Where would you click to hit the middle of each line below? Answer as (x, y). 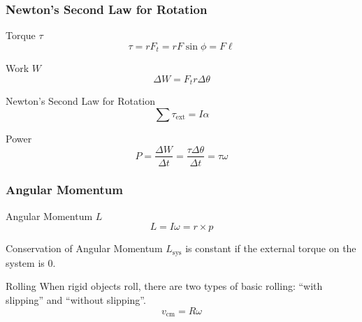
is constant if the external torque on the (271, 248)
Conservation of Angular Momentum (84, 248)
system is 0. (31, 262)
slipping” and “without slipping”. (76, 300)
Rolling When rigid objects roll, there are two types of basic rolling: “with (164, 286)
